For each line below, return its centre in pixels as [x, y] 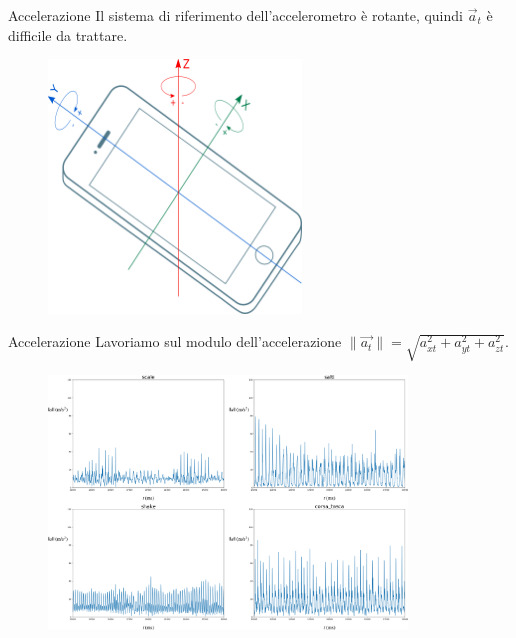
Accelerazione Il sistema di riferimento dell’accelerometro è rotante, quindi [235, 15]
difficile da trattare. [68, 34]
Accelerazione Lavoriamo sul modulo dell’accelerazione [175, 341]
